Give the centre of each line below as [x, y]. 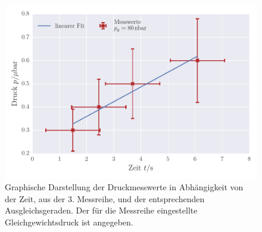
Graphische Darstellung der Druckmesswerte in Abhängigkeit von [124, 187]
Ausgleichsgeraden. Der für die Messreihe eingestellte [101, 210]
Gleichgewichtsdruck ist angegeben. [69, 222]
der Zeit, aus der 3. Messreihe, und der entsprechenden [105, 198]
